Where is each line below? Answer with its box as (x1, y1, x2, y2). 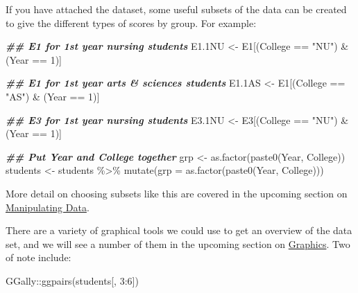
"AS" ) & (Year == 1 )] (6, 89, 100, 103)
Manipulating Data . (6, 199, 89, 214)
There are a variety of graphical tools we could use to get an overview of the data (6, 223, 352, 238)
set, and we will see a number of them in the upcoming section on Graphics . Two (6, 236, 350, 251)
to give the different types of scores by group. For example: (6, 15, 257, 30)
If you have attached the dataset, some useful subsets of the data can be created (6, 2, 347, 16)
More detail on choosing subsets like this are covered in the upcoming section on (6, 186, 348, 200)
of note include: (6, 250, 71, 265)
